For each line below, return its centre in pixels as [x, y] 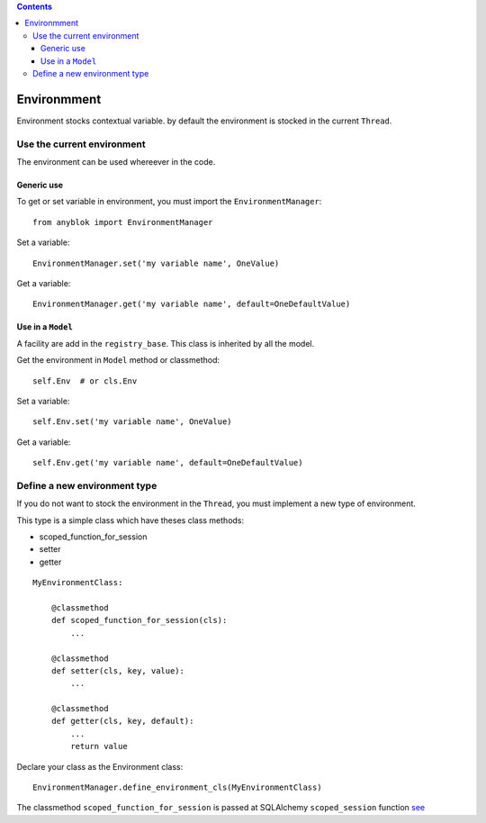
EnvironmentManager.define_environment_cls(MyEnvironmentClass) [178, 787]
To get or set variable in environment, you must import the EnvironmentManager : [169, 202]
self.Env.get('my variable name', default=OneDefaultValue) [168, 463]
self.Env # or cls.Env [85, 381]
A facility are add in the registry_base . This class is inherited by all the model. [166, 343]
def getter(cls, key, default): [122, 721]
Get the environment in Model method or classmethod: [118, 360]
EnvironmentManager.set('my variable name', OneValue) [156, 263]
